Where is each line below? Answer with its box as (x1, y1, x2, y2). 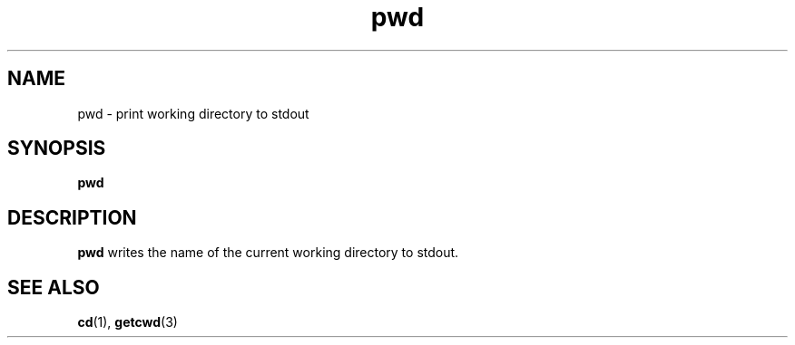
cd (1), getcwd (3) (77, 314, 178, 331)
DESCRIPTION (7, 206, 137, 229)
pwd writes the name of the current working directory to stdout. (77, 244, 459, 261)
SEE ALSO (7, 275, 100, 299)
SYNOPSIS (7, 137, 106, 160)
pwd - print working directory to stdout (77, 105, 309, 121)
